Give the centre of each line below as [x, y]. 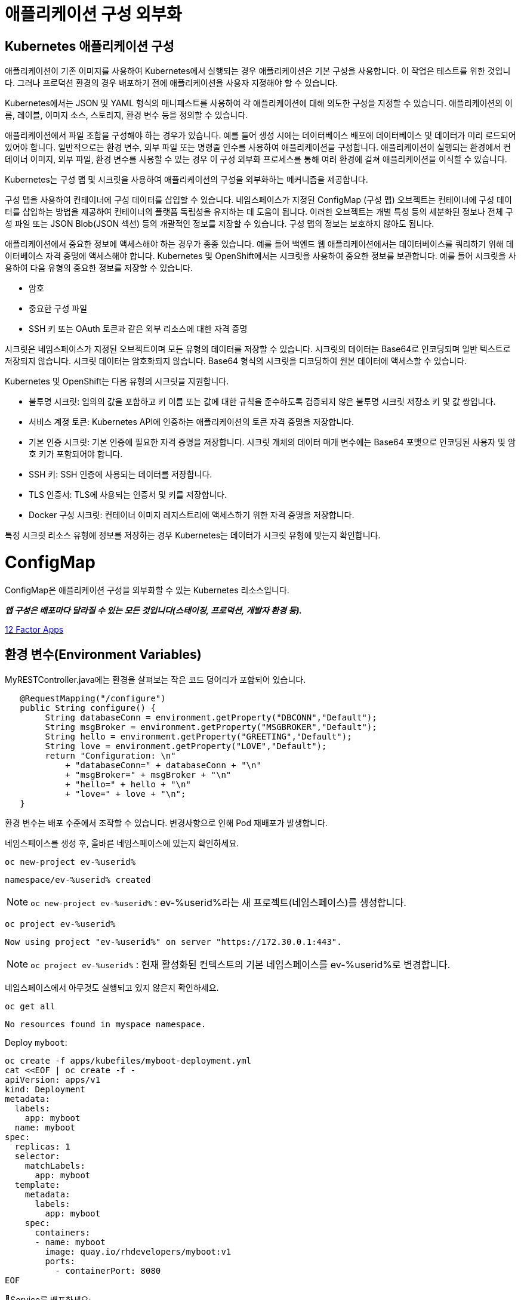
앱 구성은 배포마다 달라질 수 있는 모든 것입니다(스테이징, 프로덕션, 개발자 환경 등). [154, 610]
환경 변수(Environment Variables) [103, 655]
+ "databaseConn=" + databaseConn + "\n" [163, 765]
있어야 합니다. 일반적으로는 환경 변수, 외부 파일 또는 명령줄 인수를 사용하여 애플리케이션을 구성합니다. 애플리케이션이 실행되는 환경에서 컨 [258, 147]
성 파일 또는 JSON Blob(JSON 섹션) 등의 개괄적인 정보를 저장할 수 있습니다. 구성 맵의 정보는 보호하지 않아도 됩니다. [220, 224]
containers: [63, 1232]
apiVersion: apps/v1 [53, 1079]
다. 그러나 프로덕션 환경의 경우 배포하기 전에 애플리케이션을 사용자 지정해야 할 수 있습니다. [171, 83]
